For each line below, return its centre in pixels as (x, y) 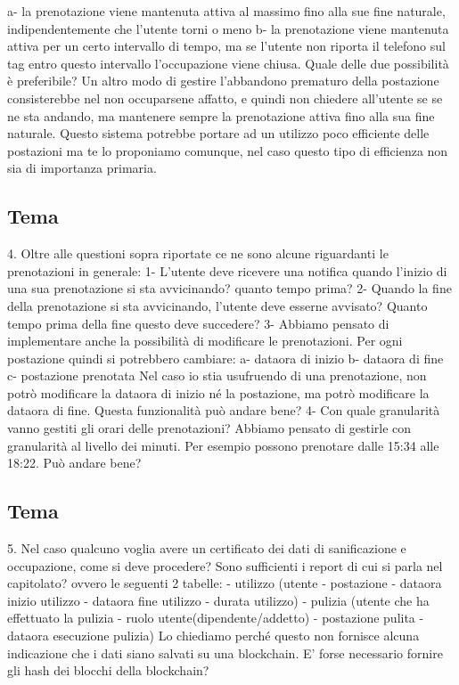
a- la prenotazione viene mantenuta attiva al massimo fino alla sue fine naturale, (226, 11)
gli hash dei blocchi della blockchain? (108, 670)
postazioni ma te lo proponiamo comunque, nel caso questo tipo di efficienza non (228, 150)
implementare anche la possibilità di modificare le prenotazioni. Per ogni (205, 341)
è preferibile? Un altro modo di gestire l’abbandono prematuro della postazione (223, 81)
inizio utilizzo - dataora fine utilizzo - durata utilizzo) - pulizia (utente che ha (218, 600)
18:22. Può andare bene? (74, 463)
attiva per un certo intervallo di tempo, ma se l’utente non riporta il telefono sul (226, 46)
